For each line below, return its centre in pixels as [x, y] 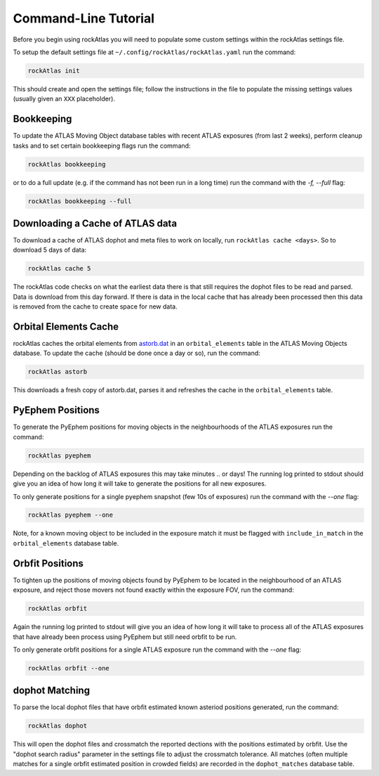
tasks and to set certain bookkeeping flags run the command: [102, 145]
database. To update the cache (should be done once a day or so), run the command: [137, 353]
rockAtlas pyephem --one [71, 515]
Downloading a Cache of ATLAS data [95, 223]
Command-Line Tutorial [84, 18]
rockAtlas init [54, 71]
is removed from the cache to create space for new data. [95, 306]
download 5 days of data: [50, 250]
